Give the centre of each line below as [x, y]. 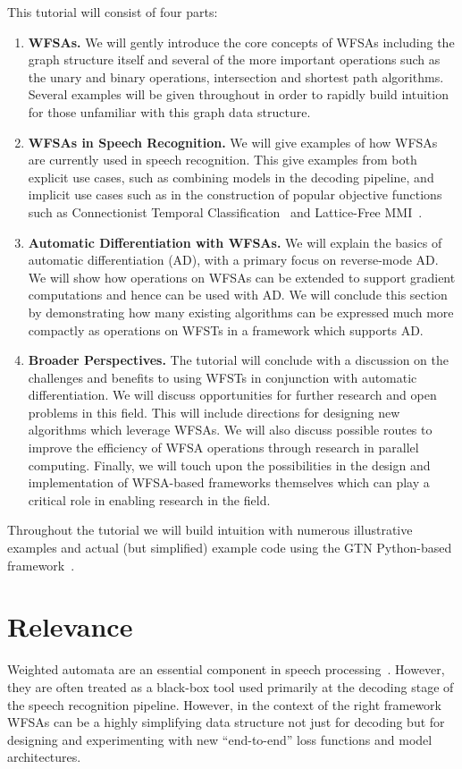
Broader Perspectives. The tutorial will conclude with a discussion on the [238, 360]
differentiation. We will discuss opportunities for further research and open [232, 395]
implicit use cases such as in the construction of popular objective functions [235, 194]
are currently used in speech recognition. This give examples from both [223, 160]
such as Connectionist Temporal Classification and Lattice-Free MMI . [225, 211]
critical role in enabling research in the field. [149, 499]
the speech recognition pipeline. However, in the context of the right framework [224, 704]
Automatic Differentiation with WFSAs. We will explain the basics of [235, 242]
